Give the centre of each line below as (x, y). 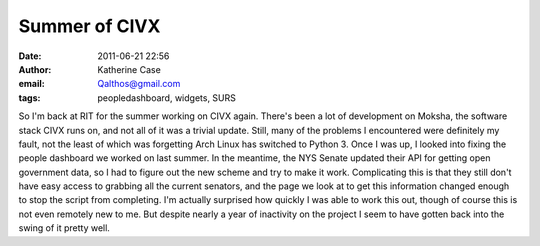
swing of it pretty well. (64, 228)
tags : (29, 97)
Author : (35, 69)
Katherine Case (129, 69)
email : (31, 84)
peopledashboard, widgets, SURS (167, 97)
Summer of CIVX (89, 26)
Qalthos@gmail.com (139, 84)
